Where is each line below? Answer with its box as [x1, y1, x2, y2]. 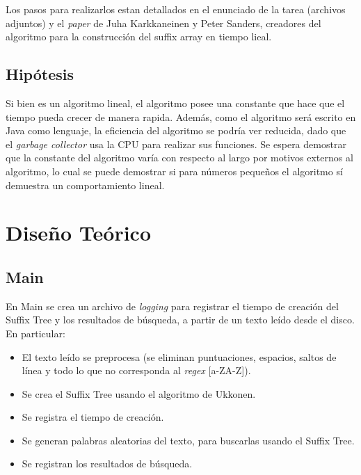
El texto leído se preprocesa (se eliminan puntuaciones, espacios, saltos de [22, 349, 337, 364]
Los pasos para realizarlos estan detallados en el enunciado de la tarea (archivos [6, 2, 346, 16]
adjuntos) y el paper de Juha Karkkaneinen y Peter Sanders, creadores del [6, 15, 321, 30]
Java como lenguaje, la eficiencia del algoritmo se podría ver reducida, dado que [6, 123, 346, 138]
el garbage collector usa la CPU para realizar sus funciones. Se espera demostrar [6, 136, 346, 151]
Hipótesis [6, 63, 74, 85]
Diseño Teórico [6, 218, 151, 247]
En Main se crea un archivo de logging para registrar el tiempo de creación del [6, 298, 339, 313]
